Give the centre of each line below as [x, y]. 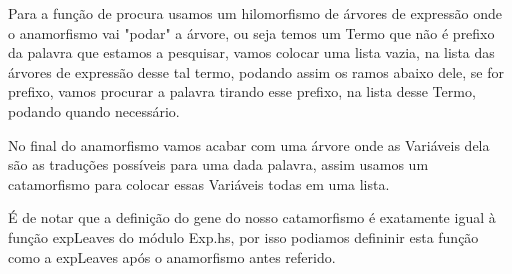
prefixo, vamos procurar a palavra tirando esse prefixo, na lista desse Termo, [242, 91]
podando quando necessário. [94, 110]
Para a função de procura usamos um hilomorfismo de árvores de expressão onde [255, 13]
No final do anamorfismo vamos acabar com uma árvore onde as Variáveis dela [249, 144]
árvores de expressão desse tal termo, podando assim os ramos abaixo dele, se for [256, 71]
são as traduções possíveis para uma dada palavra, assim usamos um [218, 164]
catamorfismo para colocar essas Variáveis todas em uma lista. [199, 183]
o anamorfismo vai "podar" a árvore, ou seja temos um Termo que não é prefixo [251, 32]
